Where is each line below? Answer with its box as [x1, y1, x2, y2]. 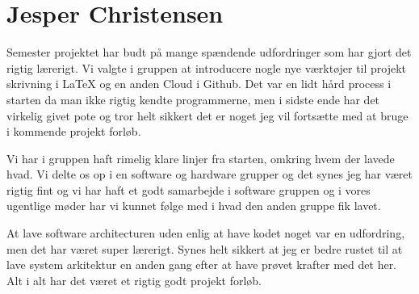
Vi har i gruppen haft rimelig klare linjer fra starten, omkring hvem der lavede [6, 149, 395, 166]
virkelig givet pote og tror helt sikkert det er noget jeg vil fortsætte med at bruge [6, 107, 409, 124]
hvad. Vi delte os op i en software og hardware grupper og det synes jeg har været [6, 166, 413, 183]
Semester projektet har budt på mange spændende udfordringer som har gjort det [6, 44, 412, 61]
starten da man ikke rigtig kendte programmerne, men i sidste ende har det [6, 90, 380, 107]
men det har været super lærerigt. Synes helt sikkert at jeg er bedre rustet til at [6, 240, 403, 257]
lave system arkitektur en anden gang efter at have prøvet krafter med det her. [6, 256, 397, 273]
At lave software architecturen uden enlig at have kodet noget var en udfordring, [6, 225, 405, 241]
